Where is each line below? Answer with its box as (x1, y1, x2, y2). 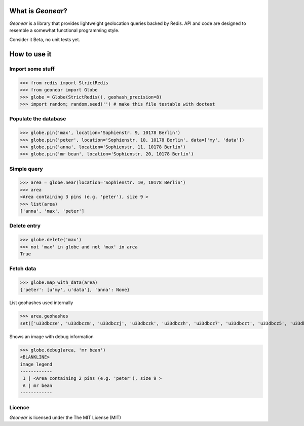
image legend (20, 361, 53, 367)
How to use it (9, 50, 52, 58)
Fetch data (9, 265, 36, 272)
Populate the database (9, 115, 66, 122)
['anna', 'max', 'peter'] (20, 208, 85, 214)
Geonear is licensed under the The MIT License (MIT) (9, 414, 122, 420)
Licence (9, 404, 30, 411)
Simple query (9, 165, 43, 172)
